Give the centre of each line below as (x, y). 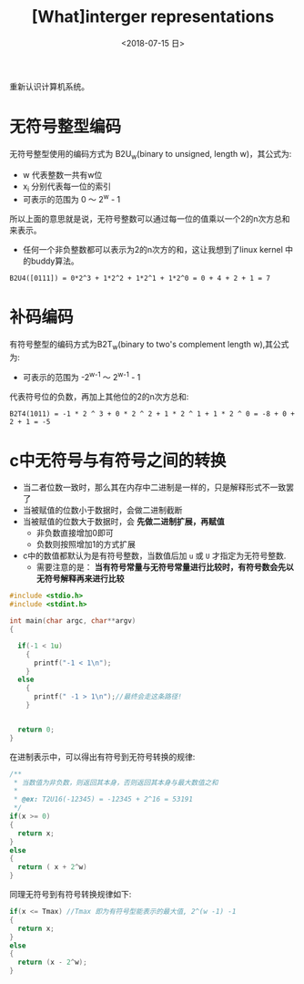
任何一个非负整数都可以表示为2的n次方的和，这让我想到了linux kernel (153, 250)
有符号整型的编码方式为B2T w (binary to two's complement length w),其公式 (149, 346)
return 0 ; (36, 730)
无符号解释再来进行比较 (80, 579)
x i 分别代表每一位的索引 (67, 187)
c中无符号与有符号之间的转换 (118, 460)
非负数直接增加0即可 (75, 533)
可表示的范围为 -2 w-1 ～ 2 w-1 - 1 (81, 376)
